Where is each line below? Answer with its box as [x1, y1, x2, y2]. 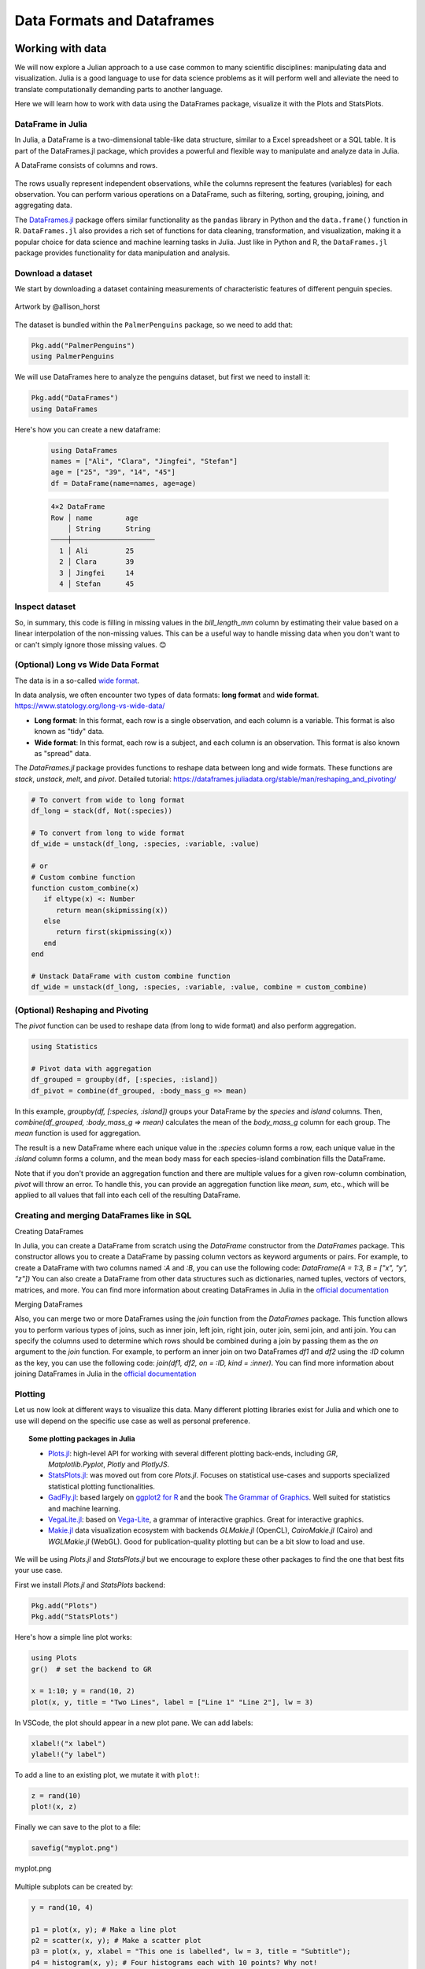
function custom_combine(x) [31, 883, 139, 892]
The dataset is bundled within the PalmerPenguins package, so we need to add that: [14, 320, 294, 329]
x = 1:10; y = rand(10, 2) [31, 1686, 135, 1696]
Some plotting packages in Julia [28, 1434, 135, 1444]
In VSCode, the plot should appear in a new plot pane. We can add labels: [14, 1718, 253, 1727]
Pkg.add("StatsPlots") [31, 1612, 119, 1622]
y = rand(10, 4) [31, 1903, 94, 1912]
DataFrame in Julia [14, 119, 88, 129]
